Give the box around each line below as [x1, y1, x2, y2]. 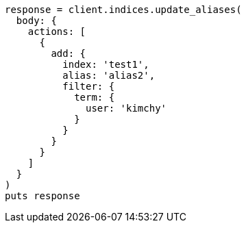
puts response [5, 190, 80, 201]
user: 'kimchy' [86, 103, 167, 114]
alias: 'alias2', [62, 70, 156, 81]
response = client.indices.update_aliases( [5, 4, 242, 15]
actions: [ [27, 26, 86, 37]
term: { [74, 92, 115, 103]
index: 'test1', [62, 59, 149, 70]
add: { [51, 48, 86, 59]
